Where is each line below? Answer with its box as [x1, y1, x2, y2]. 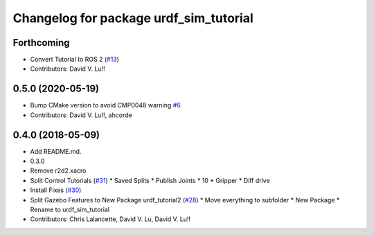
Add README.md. [30, 147, 82, 155]
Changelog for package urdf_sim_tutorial [12, 10, 254, 26]
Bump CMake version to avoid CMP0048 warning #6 [30, 101, 181, 110]
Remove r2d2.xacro [30, 166, 87, 175]
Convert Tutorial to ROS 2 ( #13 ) [30, 55, 119, 64]
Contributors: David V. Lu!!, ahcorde [30, 111, 132, 119]
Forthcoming [12, 37, 70, 49]
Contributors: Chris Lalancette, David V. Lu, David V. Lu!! [30, 215, 190, 223]
